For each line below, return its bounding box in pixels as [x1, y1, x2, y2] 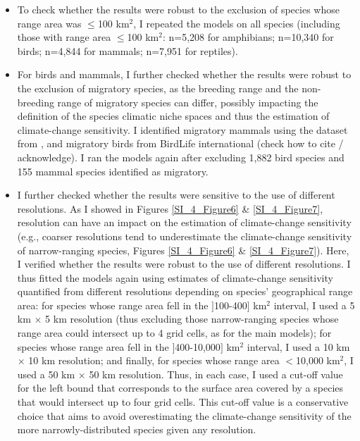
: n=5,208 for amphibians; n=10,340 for [162, 30, 334, 44]
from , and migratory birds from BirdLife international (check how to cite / [17, 136, 344, 151]
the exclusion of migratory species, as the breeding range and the [17, 80, 299, 95]
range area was [17, 15, 82, 30]
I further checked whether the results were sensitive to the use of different [17, 187, 335, 202]
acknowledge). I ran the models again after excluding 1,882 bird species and [17, 149, 345, 164]
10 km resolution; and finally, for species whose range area [28, 353, 280, 368]
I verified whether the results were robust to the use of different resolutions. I [17, 256, 351, 271]
